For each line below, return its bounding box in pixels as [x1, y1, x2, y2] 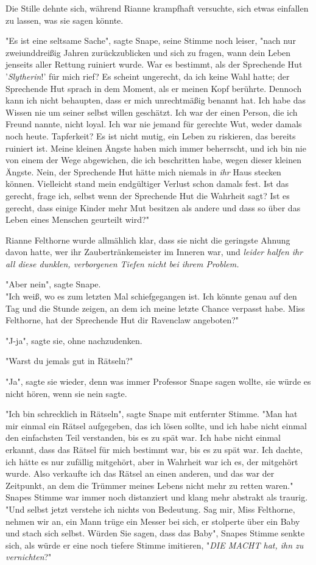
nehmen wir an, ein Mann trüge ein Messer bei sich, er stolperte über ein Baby [5, 514, 300, 527]
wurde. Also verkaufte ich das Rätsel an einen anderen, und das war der [5, 467, 275, 480]
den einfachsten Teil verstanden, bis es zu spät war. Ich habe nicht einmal [5, 431, 281, 444]
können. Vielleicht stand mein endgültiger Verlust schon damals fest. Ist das [5, 177, 289, 190]
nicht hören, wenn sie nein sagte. [5, 387, 127, 399]
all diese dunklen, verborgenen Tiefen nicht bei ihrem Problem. [5, 257, 239, 270]
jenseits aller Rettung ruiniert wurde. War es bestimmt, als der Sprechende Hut [5, 58, 303, 71]
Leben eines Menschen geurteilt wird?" [5, 213, 149, 226]
